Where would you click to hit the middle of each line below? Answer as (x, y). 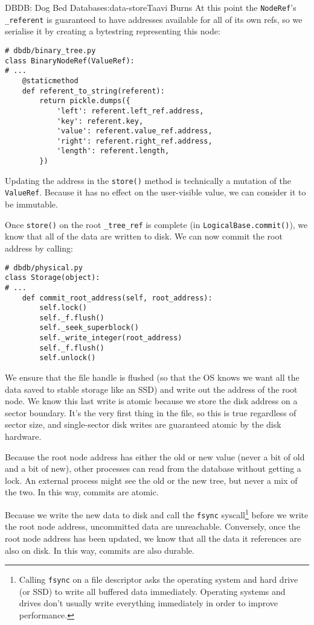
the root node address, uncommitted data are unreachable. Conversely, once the (152, 526)
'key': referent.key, (100, 121)
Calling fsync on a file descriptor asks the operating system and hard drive (159, 579)
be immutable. (31, 204)
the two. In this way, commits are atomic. (82, 492)
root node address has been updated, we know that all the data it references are (153, 538)
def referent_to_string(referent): (93, 91)
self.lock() (63, 308)
